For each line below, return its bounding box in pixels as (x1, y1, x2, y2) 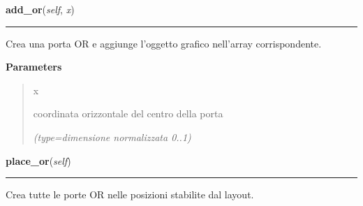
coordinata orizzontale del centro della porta (33, 106, 223, 121)
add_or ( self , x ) (6, 2, 75, 16)
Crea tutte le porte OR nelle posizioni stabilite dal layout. (6, 187, 254, 202)
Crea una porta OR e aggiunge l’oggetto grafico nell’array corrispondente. (6, 36, 322, 50)
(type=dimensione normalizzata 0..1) (33, 129, 191, 144)
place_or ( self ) (6, 153, 71, 168)
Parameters (6, 59, 62, 74)
